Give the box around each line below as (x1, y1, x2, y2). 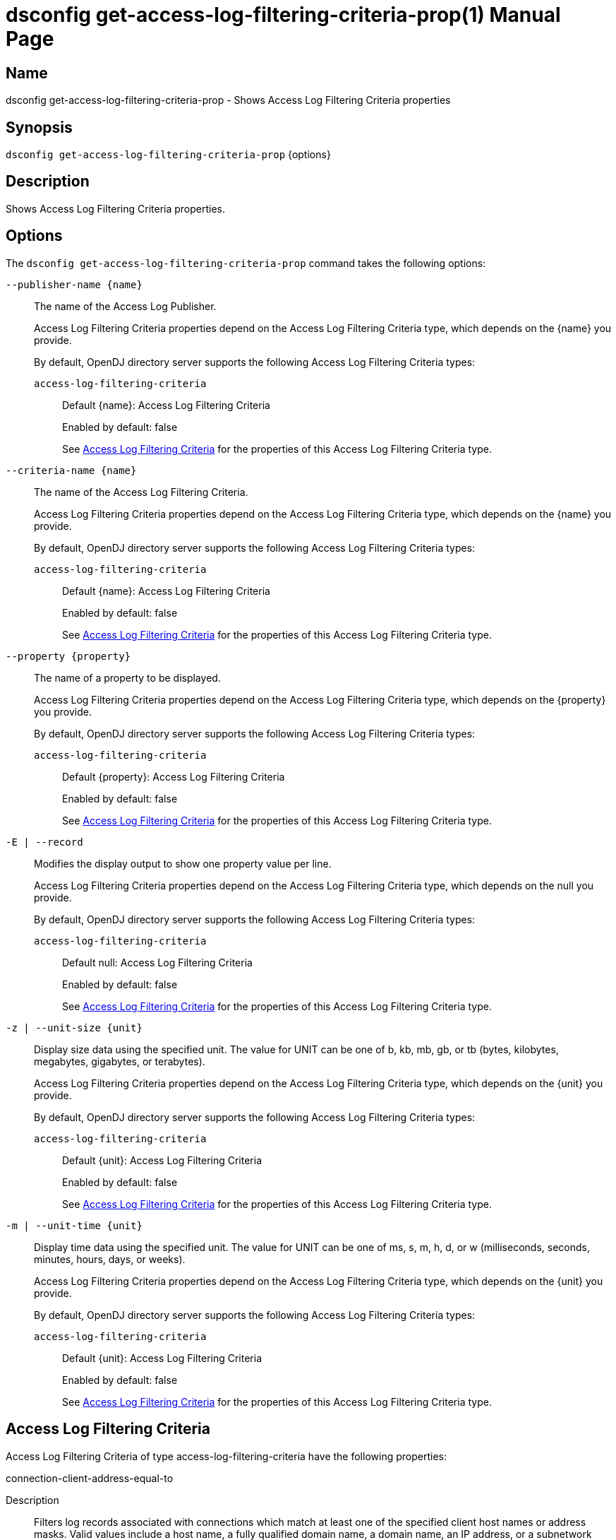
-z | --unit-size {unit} (6, 1021, 143, 1033)
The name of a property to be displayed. (34, 671, 221, 684)
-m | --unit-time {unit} (6, 1219, 143, 1231)
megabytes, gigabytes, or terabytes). (34, 1055, 205, 1067)
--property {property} (6, 650, 131, 662)
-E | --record (6, 836, 83, 848)
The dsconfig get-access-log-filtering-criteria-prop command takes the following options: (6, 256, 486, 269)
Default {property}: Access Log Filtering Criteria (62, 770, 285, 783)
